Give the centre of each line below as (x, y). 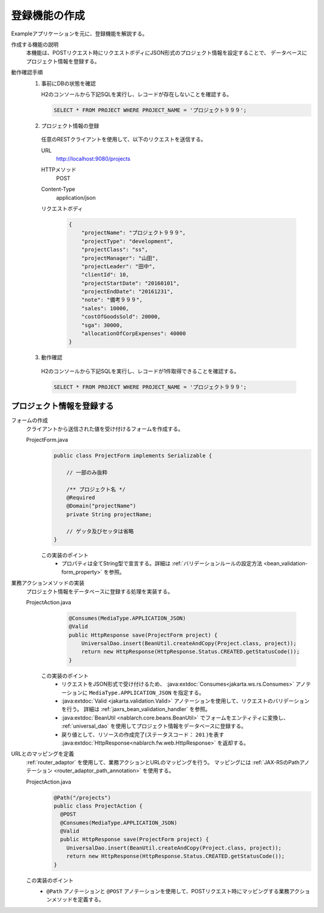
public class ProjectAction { (98, 806)
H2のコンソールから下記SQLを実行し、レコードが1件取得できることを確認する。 (140, 371)
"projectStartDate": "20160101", (130, 283)
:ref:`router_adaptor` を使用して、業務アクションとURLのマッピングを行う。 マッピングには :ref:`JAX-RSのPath (163, 762)
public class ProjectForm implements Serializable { (133, 456)
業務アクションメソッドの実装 (48, 583)
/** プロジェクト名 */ (96, 489)
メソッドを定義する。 (78, 900)
